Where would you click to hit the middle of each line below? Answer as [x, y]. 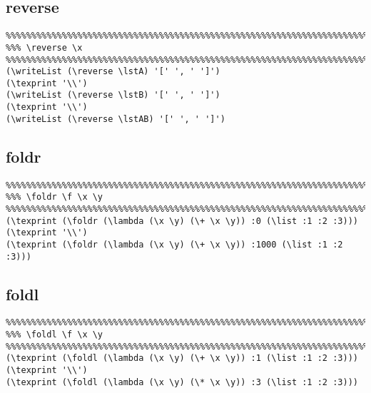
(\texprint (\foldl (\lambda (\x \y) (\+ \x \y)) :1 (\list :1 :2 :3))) [182, 358]
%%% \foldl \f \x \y [55, 335]
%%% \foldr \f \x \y [55, 197]
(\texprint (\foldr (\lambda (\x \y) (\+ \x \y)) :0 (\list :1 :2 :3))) [182, 221]
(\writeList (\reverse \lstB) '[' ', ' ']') [113, 95]
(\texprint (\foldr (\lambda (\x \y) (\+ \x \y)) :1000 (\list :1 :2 [174, 244]
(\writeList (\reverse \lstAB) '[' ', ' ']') [116, 119]
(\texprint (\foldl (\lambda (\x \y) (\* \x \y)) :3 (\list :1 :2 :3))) [182, 382]
